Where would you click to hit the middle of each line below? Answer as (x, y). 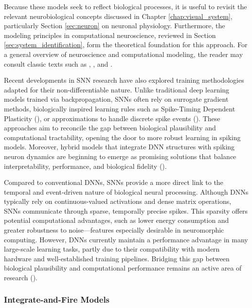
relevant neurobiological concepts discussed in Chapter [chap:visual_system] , (118, 16)
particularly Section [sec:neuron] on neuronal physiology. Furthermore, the (115, 26)
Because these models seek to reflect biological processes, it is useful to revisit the (126, 6)
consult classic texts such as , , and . (58, 63)
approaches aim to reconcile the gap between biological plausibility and (110, 128)
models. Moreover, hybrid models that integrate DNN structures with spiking (119, 147)
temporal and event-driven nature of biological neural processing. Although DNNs (126, 191)
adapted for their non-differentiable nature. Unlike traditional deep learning (117, 89)
